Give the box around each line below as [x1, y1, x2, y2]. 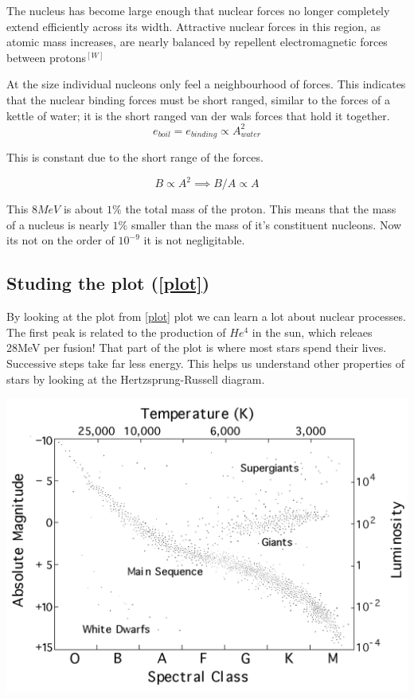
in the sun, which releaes [252, 323, 373, 340]
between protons [6, 49, 87, 65]
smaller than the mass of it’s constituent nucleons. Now [131, 216, 402, 232]
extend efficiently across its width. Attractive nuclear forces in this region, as [6, 18, 381, 34]
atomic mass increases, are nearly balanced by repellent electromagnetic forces [6, 33, 388, 50]
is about [63, 201, 103, 217]
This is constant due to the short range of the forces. [6, 149, 264, 166]
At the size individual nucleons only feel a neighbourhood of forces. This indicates [6, 76, 406, 92]
